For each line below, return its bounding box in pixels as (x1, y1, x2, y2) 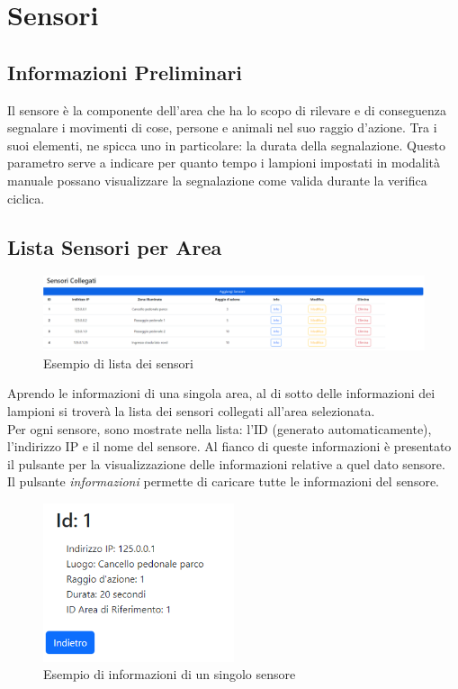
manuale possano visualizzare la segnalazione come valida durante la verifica (7, 170, 427, 189)
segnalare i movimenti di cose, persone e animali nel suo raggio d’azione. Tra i (7, 118, 437, 137)
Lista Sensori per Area (7, 232, 222, 260)
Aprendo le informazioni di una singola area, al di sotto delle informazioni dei (7, 384, 436, 403)
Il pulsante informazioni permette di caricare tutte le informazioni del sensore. (7, 472, 440, 491)
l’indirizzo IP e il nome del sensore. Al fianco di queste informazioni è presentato (7, 437, 452, 456)
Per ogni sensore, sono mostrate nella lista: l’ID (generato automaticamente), (7, 419, 432, 438)
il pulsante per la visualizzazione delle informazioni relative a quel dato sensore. (7, 454, 445, 473)
